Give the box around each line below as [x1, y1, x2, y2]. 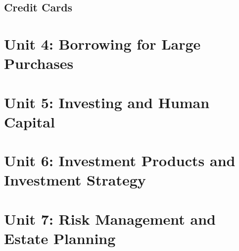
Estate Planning [4, 228, 116, 248]
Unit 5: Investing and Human [4, 92, 210, 112]
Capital [4, 111, 55, 131]
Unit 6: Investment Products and [4, 150, 236, 171]
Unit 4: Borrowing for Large [4, 33, 201, 54]
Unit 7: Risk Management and [4, 208, 216, 229]
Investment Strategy [4, 170, 146, 190]
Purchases [4, 53, 74, 73]
